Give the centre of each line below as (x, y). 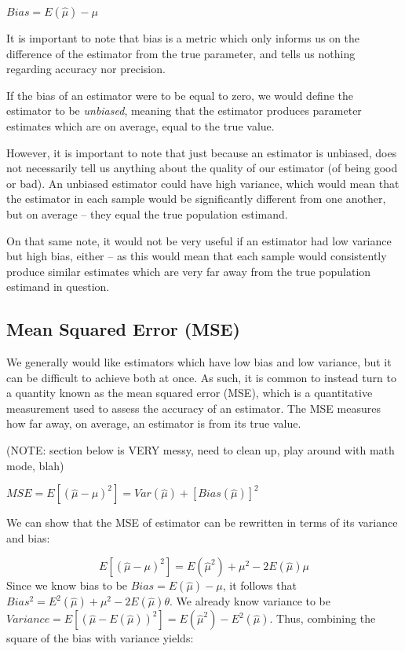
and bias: (28, 537)
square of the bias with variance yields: (100, 638)
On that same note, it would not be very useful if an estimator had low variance (199, 240)
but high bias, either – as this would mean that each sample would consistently (197, 256)
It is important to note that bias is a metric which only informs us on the (183, 38)
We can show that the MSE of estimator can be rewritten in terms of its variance (202, 522)
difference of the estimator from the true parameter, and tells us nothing (181, 53)
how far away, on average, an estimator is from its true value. (154, 423)
